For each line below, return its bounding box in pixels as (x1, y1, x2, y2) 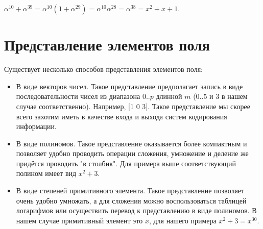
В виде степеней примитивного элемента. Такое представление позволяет (16, 185, 245, 196)
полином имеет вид (16, 168, 77, 179)
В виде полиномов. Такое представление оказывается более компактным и (16, 138, 247, 148)
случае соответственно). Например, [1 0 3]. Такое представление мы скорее (16, 100, 250, 111)
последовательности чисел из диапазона (16, 91, 140, 101)
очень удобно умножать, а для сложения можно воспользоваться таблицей (16, 195, 247, 206)
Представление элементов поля (4, 34, 210, 55)
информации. (16, 121, 57, 132)
